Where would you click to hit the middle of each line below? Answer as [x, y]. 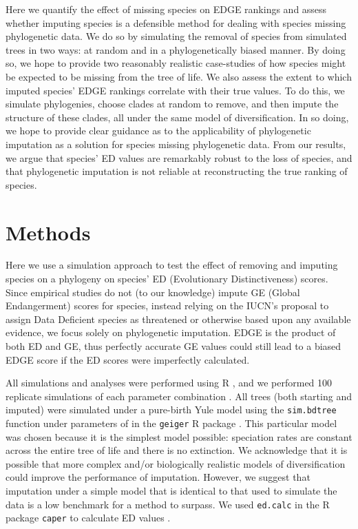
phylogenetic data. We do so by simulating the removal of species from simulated [176, 36]
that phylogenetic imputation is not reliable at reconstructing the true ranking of [177, 171]
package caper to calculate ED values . [88, 518]
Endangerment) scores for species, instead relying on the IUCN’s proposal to [167, 305]
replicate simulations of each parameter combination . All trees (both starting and [179, 396]
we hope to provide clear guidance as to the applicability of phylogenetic [158, 131]
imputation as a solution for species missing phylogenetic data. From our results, [176, 144]
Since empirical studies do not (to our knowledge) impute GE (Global [153, 292]
